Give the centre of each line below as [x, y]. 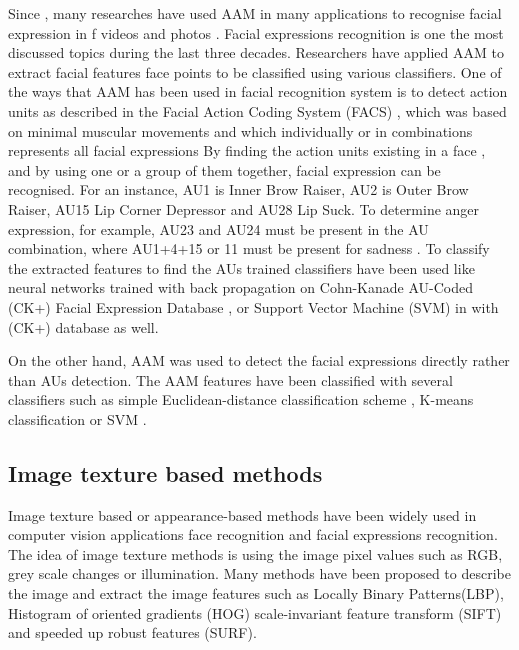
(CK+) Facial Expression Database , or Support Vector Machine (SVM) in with [253, 306]
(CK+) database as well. [83, 326]
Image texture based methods [165, 472]
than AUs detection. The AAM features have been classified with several [230, 379]
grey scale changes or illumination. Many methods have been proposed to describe [259, 573]
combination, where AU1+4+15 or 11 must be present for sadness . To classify [249, 248]
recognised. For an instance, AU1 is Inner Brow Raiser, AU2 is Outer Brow [238, 189]
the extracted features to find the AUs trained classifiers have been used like [241, 267]
